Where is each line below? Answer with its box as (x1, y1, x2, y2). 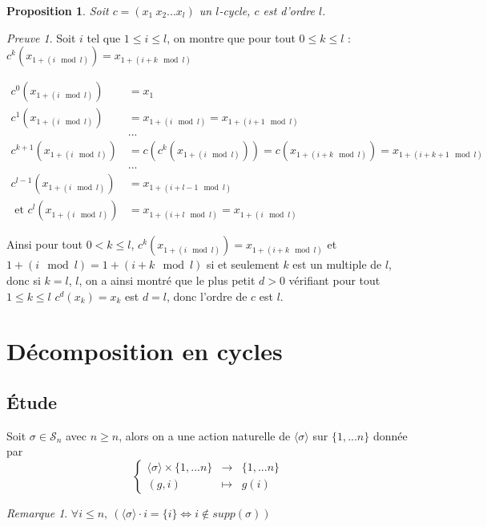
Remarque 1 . (6, 504, 68, 521)
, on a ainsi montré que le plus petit (78, 272, 256, 288)
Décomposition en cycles (6, 334, 283, 367)
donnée (372, 427, 408, 444)
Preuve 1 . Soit (6, 29, 76, 46)
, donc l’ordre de (167, 287, 248, 304)
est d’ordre (263, 2, 315, 18)
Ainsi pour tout (6, 236, 83, 253)
